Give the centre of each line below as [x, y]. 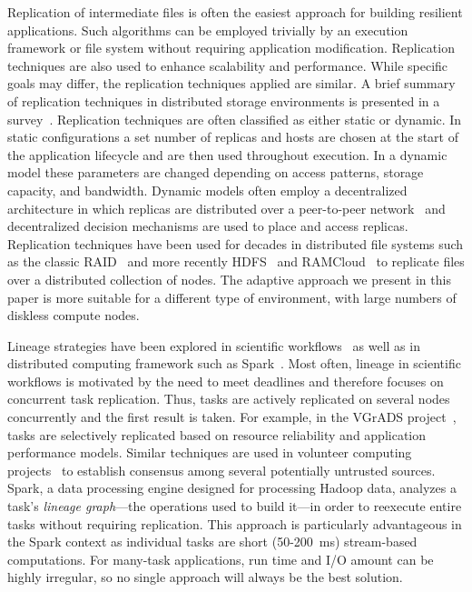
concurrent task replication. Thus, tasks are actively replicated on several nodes [229, 399]
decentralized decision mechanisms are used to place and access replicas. [208, 226]
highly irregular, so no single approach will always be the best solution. [205, 577]
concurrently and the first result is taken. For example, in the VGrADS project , [232, 417]
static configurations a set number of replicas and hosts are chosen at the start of [233, 137]
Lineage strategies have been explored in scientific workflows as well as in [214, 345]
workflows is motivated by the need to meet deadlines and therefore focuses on [226, 381]
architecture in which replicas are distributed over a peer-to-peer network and [226, 208]
